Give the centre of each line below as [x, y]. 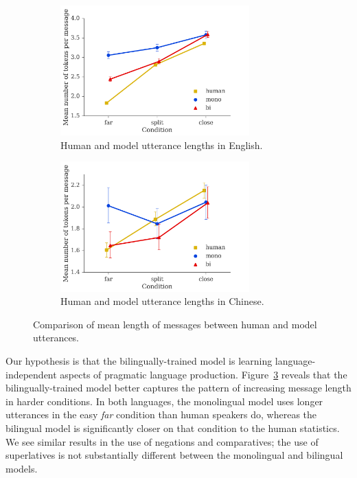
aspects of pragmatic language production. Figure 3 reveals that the [204, 374]
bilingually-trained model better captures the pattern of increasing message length [178, 388]
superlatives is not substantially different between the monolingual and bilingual [174, 455]
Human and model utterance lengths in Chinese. [162, 301]
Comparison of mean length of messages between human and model [175, 324]
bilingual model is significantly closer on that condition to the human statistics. [173, 428]
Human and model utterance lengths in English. [162, 145]
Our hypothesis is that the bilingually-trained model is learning [139, 360]
